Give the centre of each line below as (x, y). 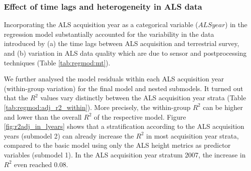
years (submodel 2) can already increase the (69, 135)
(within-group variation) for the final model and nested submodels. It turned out (124, 88)
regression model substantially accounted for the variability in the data (109, 34)
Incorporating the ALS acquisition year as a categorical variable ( (101, 24)
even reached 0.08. (41, 164)
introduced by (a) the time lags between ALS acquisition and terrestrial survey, (122, 43)
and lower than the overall (43, 117)
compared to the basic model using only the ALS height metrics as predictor (117, 145)
